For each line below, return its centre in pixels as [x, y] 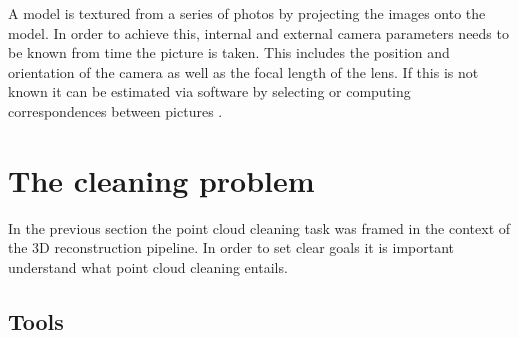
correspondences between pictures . [115, 110]
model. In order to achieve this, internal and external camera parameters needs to [258, 32]
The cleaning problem [161, 179]
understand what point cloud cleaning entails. [148, 266]
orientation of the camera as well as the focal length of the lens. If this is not [243, 71]
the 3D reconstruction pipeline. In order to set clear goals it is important [231, 247]
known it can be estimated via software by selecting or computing [209, 91]
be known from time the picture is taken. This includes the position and [229, 52]
